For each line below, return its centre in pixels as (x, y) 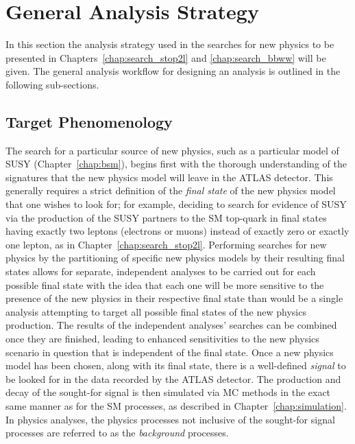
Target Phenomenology (89, 121)
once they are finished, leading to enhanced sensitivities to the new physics (162, 339)
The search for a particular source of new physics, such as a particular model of (172, 150)
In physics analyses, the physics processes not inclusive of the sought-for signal (170, 419)
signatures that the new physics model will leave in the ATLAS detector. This (169, 177)
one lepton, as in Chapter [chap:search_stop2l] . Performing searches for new (166, 244)
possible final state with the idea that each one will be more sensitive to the (165, 284)
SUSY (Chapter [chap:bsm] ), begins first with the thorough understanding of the (176, 164)
